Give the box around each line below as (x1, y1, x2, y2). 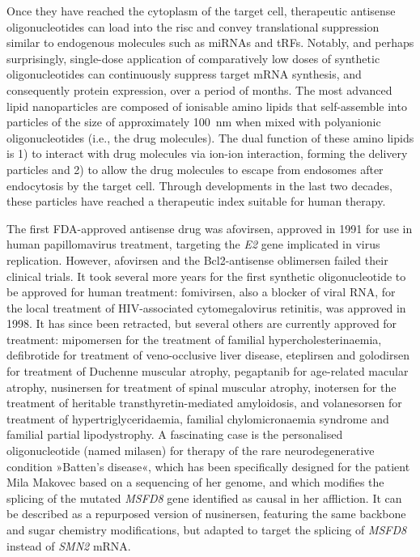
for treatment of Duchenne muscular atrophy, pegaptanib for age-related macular (6, 363, 409, 380)
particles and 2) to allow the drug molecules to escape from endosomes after (6, 160, 384, 177)
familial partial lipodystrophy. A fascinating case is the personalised (6, 426, 343, 443)
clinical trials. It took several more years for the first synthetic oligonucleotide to (6, 267, 406, 284)
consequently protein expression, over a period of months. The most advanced (6, 81, 392, 98)
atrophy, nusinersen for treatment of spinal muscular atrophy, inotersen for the (6, 378, 397, 395)
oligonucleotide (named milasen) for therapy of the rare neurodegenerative (6, 442, 375, 459)
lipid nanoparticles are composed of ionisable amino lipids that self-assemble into (6, 97, 407, 114)
